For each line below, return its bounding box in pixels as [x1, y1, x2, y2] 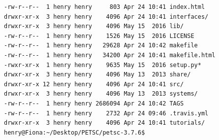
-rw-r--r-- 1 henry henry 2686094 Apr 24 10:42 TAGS [4, 100, 184, 107]
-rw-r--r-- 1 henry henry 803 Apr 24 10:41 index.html [4, 3, 205, 10]
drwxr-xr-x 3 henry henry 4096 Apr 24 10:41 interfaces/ [4, 13, 209, 20]
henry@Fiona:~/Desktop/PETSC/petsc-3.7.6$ [4, 129, 145, 136]
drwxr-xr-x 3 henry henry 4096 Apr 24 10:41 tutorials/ [4, 119, 205, 127]
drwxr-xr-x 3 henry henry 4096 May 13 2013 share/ [4, 71, 191, 78]
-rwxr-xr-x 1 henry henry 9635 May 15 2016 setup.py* [4, 61, 201, 69]
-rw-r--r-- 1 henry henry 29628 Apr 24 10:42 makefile [4, 42, 198, 49]
